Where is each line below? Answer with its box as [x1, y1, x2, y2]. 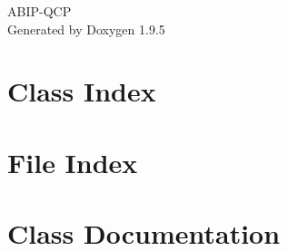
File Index [7, 143, 138, 180]
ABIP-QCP [7, 2, 72, 20]
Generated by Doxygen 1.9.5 [7, 19, 165, 38]
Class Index [7, 72, 156, 110]
